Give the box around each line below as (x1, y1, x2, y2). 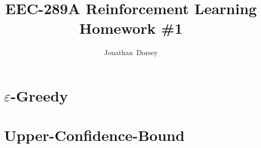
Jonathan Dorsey (104, 47, 158, 58)
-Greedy (11, 85, 68, 106)
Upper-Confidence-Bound (4, 125, 185, 145)
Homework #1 (79, 18, 183, 38)
